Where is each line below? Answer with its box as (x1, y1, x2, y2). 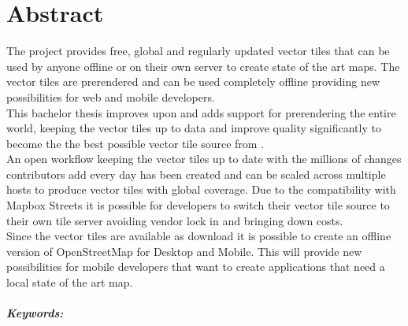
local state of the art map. (6, 274, 133, 291)
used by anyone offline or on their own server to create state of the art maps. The (6, 57, 400, 74)
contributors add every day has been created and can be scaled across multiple (6, 165, 386, 182)
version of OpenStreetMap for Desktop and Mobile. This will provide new (6, 243, 362, 259)
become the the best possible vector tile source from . (6, 135, 265, 151)
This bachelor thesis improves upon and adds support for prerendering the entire (6, 104, 396, 120)
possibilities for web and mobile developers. (6, 88, 215, 105)
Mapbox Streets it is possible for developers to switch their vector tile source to (6, 197, 390, 213)
